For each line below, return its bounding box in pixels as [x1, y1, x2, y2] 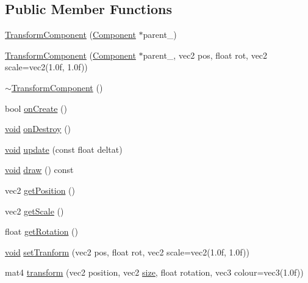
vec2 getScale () [5, 204, 64, 217]
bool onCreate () [5, 101, 67, 114]
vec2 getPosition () [5, 183, 76, 196]
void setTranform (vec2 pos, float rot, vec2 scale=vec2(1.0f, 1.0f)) [5, 245, 249, 258]
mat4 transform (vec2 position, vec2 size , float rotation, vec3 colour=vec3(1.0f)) [5, 266, 304, 279]
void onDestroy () [5, 122, 71, 135]
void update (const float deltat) [5, 142, 123, 155]
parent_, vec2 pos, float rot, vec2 [143, 48, 268, 61]
